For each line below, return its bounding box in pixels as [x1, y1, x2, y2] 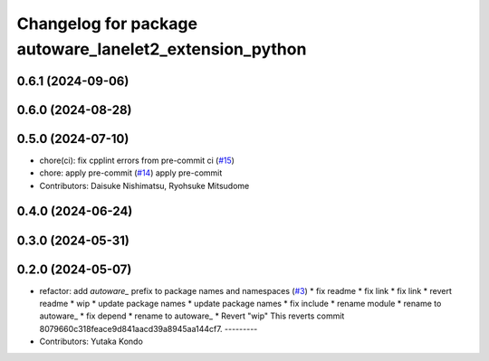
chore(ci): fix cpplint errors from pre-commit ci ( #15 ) [39, 155, 235, 166]
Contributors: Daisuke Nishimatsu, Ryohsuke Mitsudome [39, 180, 250, 191]
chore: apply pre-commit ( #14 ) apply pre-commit [39, 167, 223, 178]
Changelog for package [16, 14, 198, 33]
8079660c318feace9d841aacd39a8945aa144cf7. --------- [39, 323, 258, 334]
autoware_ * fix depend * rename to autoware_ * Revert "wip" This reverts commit [39, 310, 345, 321]
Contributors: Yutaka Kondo [39, 336, 144, 347]
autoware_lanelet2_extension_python [16, 39, 307, 59]
